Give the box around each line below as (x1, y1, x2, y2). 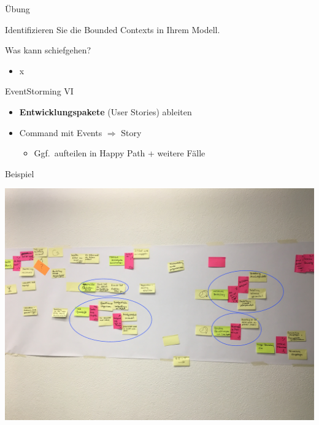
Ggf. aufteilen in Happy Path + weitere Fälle (34, 147, 206, 159)
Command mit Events (19, 126, 102, 139)
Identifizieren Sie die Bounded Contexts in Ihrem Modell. (5, 23, 220, 36)
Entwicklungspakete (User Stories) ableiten (19, 105, 192, 118)
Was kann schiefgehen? (5, 44, 91, 56)
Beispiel (5, 167, 34, 180)
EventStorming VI (5, 85, 74, 98)
